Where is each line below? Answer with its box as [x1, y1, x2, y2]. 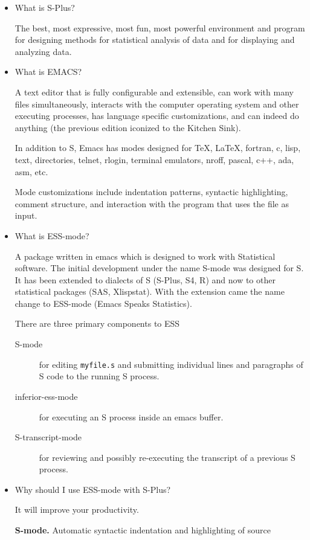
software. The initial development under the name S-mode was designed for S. [15, 262, 304, 274]
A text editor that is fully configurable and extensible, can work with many [15, 85, 294, 98]
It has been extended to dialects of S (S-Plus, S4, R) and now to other [15, 273, 276, 286]
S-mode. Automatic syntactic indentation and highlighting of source [15, 524, 271, 536]
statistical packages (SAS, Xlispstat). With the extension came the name [15, 285, 285, 298]
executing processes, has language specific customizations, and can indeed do [15, 109, 299, 122]
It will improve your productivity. [15, 503, 139, 516]
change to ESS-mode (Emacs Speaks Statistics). [15, 297, 192, 309]
